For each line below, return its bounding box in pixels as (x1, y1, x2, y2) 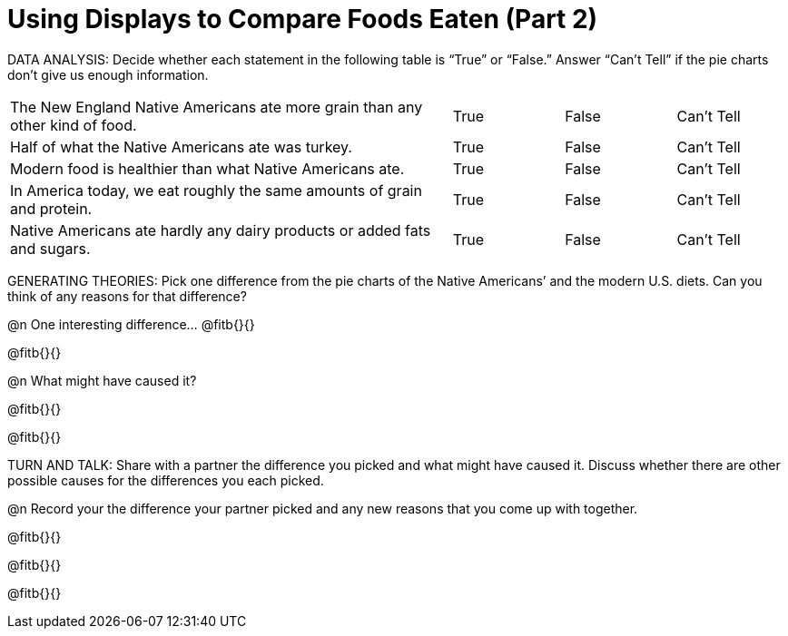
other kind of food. (10, 115, 137, 134)
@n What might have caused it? (7, 372, 197, 388)
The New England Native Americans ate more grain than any (10, 97, 423, 116)
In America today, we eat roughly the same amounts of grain (10, 181, 422, 200)
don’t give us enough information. (7, 66, 209, 83)
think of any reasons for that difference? (7, 288, 247, 304)
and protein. (10, 199, 93, 218)
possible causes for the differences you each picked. (7, 472, 324, 488)
